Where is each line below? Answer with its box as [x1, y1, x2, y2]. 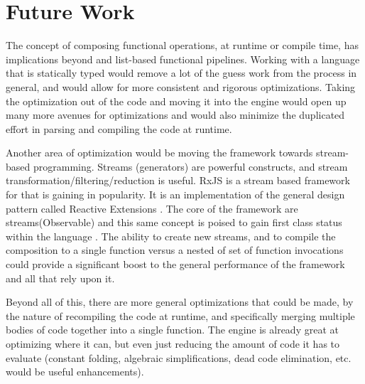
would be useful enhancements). [6, 364, 144, 379]
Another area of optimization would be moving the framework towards [6, 145, 313, 160]
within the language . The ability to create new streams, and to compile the [6, 228, 336, 243]
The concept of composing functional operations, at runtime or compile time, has [6, 38, 359, 53]
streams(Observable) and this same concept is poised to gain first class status [6, 215, 342, 230]
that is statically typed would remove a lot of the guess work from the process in [6, 65, 357, 80]
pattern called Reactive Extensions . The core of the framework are [6, 201, 298, 215]
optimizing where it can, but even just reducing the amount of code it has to [6, 336, 340, 351]
